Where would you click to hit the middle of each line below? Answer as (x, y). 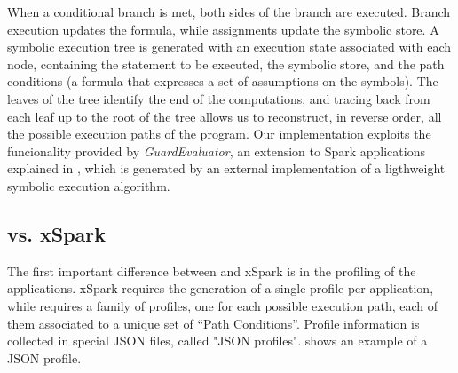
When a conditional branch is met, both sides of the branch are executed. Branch (229, 12)
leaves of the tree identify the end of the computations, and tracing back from (219, 98)
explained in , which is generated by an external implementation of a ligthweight (226, 168)
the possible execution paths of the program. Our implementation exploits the (219, 134)
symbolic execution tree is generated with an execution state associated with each (229, 47)
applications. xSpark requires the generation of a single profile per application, (221, 288)
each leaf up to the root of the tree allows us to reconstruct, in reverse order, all (225, 116)
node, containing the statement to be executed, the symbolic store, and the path (226, 63)
